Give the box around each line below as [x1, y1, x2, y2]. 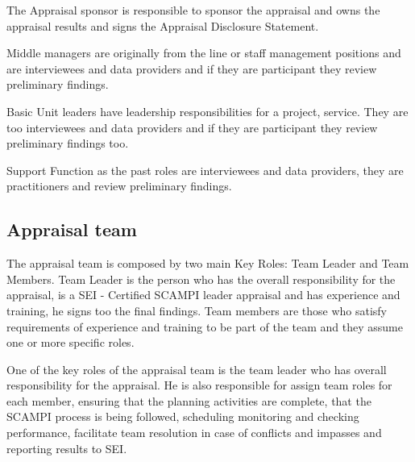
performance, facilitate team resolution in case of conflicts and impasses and [6, 424, 382, 441]
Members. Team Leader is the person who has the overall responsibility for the [6, 270, 396, 287]
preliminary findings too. [6, 135, 129, 152]
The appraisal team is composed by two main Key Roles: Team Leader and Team [6, 255, 409, 272]
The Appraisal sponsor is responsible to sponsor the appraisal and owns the [6, 2, 380, 18]
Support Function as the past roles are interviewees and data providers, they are [6, 161, 404, 178]
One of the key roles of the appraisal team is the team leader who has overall [6, 360, 387, 377]
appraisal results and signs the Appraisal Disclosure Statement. [6, 17, 319, 34]
